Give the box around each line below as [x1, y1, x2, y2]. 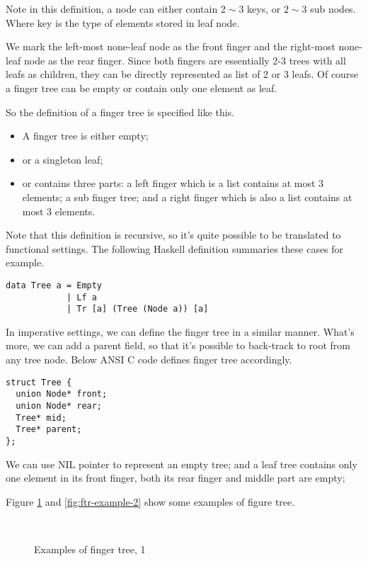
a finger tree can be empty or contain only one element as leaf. [6, 80, 277, 95]
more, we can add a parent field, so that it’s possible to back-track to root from [6, 338, 350, 353]
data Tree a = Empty [6, 280, 103, 290]
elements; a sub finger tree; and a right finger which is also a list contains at [22, 189, 352, 204]
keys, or [247, 1, 281, 16]
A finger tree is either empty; [22, 128, 149, 143]
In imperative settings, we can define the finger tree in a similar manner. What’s [6, 324, 355, 339]
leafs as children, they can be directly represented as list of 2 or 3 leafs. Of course [6, 67, 359, 81]
